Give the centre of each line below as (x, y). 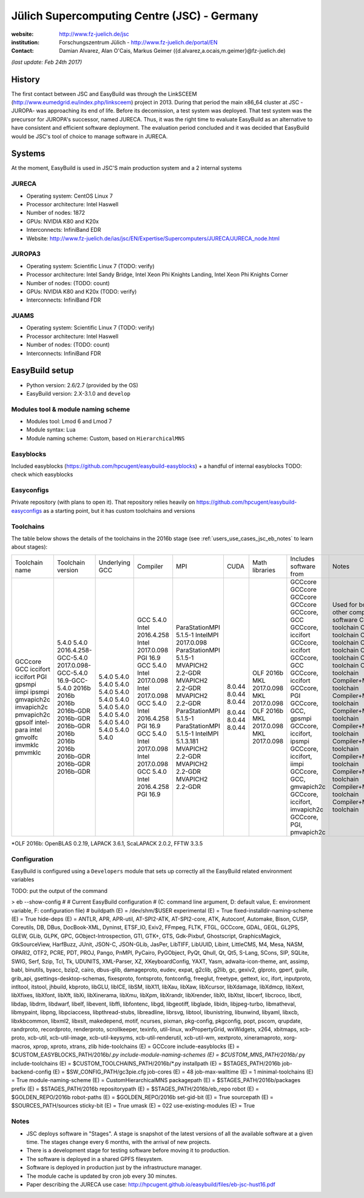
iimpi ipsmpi (32, 692)
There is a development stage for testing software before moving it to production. (128, 1151)
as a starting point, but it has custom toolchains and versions (119, 510)
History (26, 79)
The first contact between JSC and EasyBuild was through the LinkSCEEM (104, 93)
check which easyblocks (42, 475)
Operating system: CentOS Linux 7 (70, 196)
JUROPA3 (26, 254)
